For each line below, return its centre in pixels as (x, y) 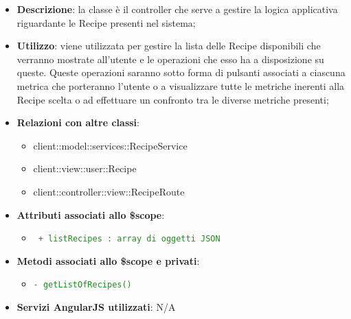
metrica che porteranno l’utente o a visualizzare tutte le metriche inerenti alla (181, 85)
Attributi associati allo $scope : (91, 214)
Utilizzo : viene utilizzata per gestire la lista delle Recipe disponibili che (169, 46)
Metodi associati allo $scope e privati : (108, 260)
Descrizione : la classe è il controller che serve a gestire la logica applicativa (177, 9)
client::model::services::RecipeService (110, 145)
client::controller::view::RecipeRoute (109, 191)
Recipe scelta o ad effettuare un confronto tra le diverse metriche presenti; (173, 99)
